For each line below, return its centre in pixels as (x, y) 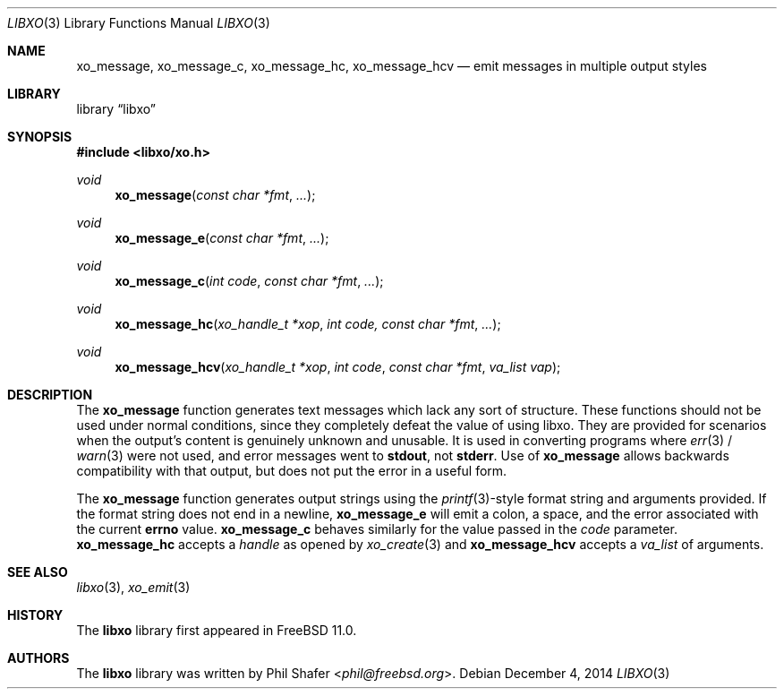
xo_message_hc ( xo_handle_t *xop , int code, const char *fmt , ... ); (308, 324)
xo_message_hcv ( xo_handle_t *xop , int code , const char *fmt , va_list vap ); (338, 367)
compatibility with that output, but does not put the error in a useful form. (292, 471)
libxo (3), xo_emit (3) (133, 587)
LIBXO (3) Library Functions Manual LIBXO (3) (139, 23)
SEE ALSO (38, 572)
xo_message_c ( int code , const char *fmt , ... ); (249, 281)
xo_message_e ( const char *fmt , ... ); (222, 238)
